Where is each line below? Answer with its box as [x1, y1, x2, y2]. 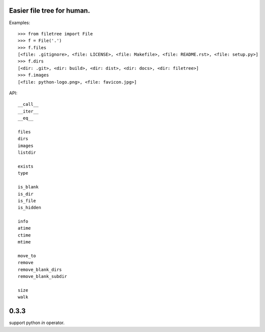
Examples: [9, 20, 30, 26]
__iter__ [18, 108, 39, 114]
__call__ [18, 101, 39, 107]
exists [18, 163, 34, 169]
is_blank [18, 184, 39, 190]
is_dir [18, 191, 34, 197]
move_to [18, 253, 36, 259]
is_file [18, 198, 36, 204]
